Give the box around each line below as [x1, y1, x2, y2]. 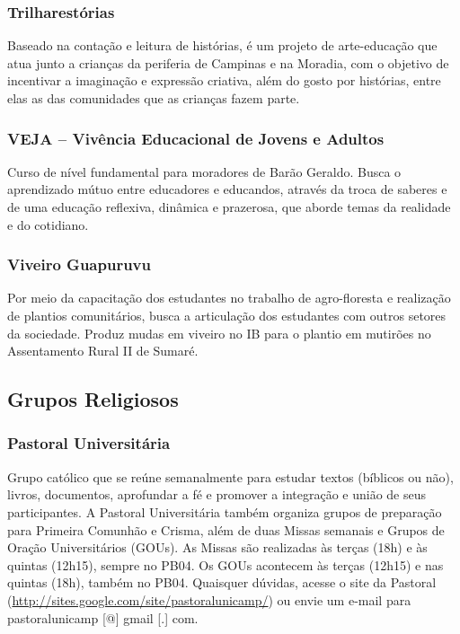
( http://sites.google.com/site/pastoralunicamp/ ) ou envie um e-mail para [7, 590, 411, 609]
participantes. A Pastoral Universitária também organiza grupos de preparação [7, 502, 442, 521]
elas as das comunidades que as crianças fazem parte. [7, 89, 300, 107]
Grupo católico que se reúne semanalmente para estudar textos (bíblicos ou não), [7, 467, 454, 486]
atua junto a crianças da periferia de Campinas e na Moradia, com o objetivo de [7, 53, 449, 72]
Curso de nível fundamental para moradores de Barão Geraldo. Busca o [7, 162, 402, 181]
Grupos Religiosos [7, 385, 179, 413]
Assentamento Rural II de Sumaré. [7, 341, 199, 360]
